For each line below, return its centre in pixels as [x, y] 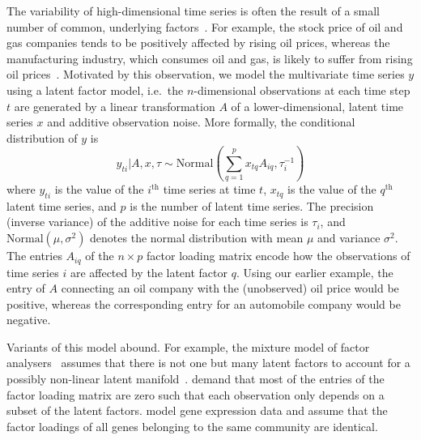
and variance [349, 238]
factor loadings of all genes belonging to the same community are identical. [192, 426]
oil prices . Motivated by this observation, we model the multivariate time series [206, 74]
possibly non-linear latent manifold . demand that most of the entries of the [196, 379]
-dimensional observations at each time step [302, 90]
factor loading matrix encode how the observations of [279, 256]
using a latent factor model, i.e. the [95, 90]
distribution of [42, 137]
